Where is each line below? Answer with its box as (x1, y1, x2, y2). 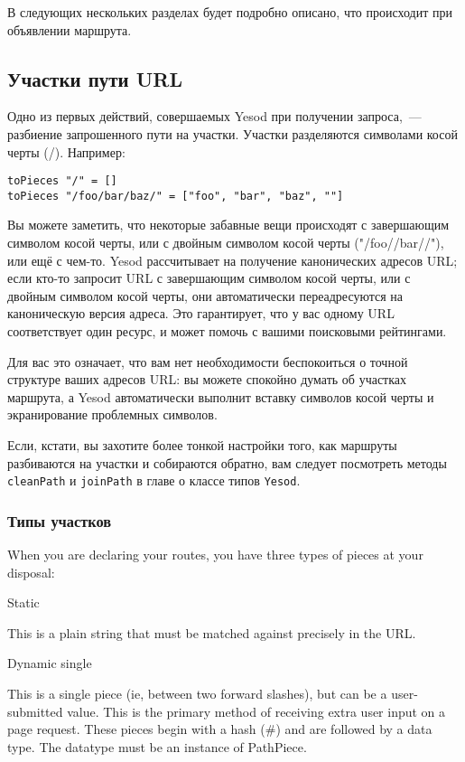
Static (7, 593, 40, 612)
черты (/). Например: (7, 142, 126, 161)
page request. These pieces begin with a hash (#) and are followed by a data (7, 720, 432, 738)
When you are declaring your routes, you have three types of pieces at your (7, 545, 423, 564)
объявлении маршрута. (7, 20, 132, 39)
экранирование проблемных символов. (7, 405, 218, 424)
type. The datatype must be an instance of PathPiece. (7, 737, 307, 756)
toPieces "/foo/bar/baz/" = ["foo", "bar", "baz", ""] (7, 189, 344, 202)
